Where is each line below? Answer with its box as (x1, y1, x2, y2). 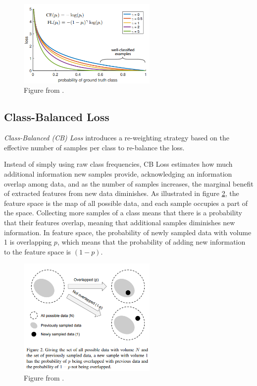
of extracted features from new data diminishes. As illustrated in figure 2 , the (4, 188, 239, 198)
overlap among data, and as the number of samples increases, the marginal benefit (4, 178, 254, 189)
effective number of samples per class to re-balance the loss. (4, 142, 185, 152)
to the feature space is (4, 246, 71, 257)
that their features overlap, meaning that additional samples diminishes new (4, 217, 235, 227)
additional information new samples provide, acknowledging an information (4, 168, 232, 179)
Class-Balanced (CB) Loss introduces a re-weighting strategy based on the (4, 132, 229, 143)
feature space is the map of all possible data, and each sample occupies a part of (4, 197, 248, 208)
